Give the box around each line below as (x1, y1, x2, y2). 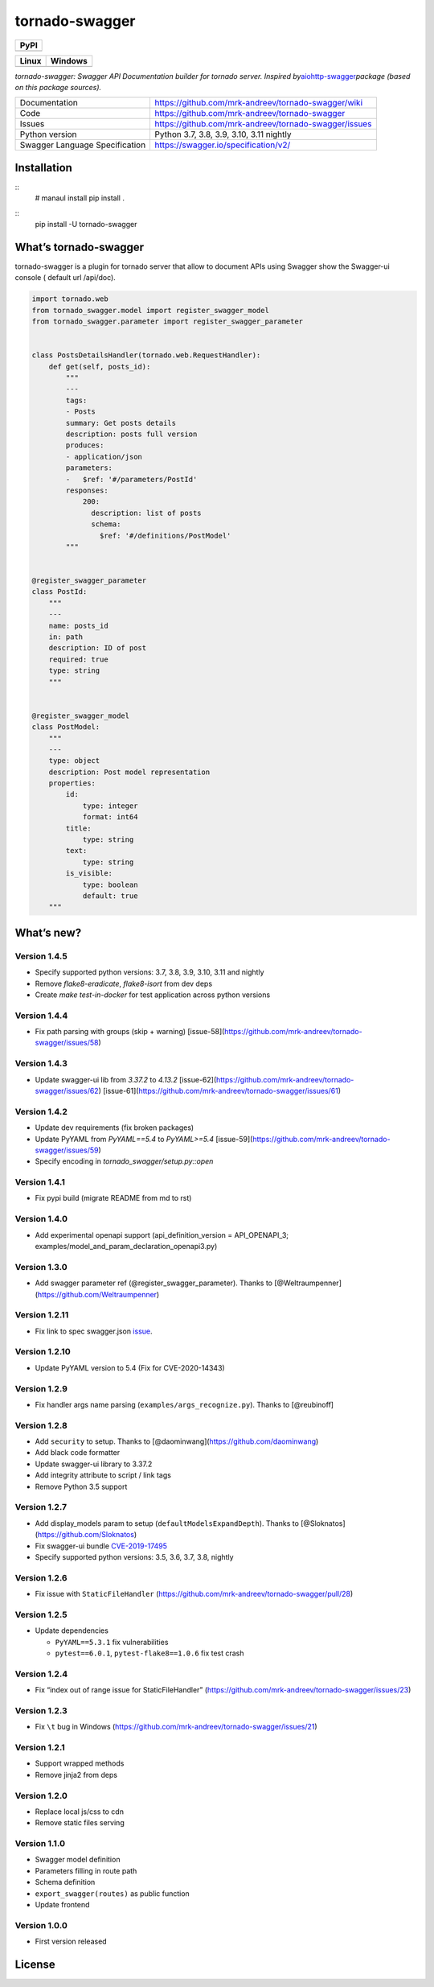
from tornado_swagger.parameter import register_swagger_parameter (31, 317, 304, 326)
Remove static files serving (35, 1818, 125, 1828)
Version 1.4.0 (14, 1214, 68, 1225)
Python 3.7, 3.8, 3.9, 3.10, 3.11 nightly (154, 129, 292, 140)
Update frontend (35, 1900, 90, 1910)
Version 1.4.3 (14, 1058, 68, 1070)
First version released (35, 1936, 108, 1947)
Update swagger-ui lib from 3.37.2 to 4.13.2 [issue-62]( (35, 1074, 217, 1084)
